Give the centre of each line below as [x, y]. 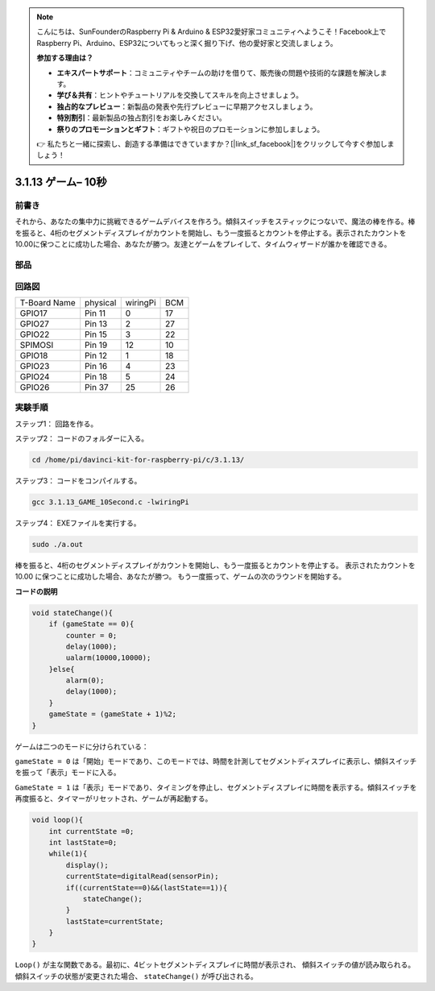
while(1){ [68, 854]
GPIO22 [35, 334]
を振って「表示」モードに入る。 [68, 773]
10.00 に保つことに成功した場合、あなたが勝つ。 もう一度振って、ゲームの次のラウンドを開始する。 [180, 577]
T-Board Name [48, 302]
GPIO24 [35, 376]
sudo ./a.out [58, 544]
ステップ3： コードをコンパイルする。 [78, 481]
